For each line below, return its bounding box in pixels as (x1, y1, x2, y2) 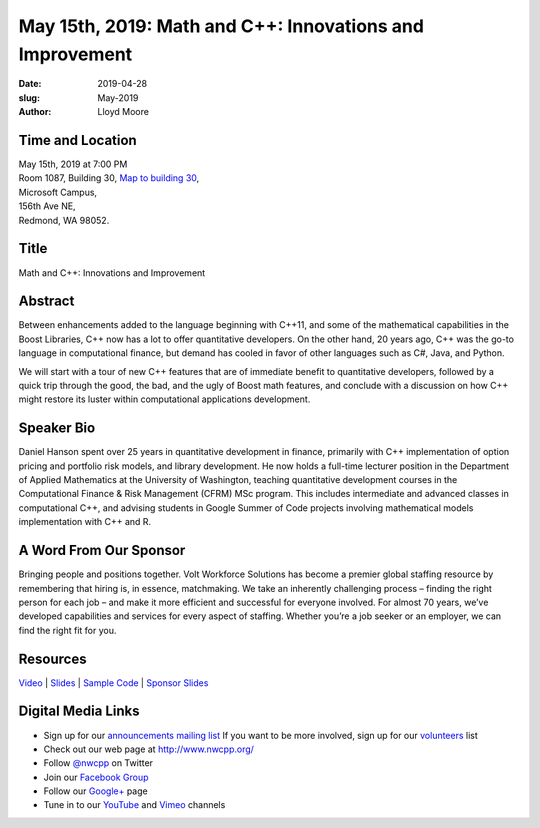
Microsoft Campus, (18, 186, 98, 198)
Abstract (18, 293, 75, 310)
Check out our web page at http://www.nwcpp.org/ (43, 743, 255, 755)
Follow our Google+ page (43, 785, 149, 797)
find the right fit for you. (18, 624, 117, 636)
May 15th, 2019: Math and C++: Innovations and (18, 15, 425, 37)
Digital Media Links (18, 703, 140, 720)
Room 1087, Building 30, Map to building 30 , (18, 172, 200, 184)
